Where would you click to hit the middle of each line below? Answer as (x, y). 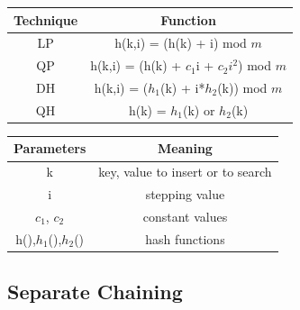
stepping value (185, 194)
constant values (185, 216)
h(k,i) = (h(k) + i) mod (181, 43)
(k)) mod (242, 88)
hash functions (185, 238)
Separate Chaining (95, 292)
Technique (46, 19)
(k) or (199, 109)
